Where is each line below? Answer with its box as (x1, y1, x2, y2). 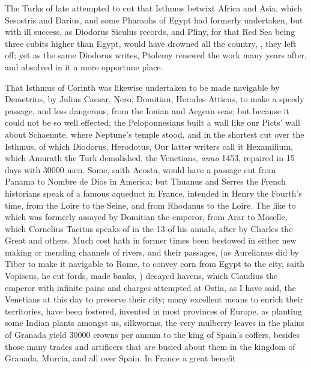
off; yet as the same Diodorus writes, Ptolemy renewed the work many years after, (5, 49, 307, 61)
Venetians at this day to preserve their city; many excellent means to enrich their (5, 293, 304, 305)
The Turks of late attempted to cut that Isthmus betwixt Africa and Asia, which (5, 2, 303, 14)
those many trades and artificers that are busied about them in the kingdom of (5, 340, 295, 352)
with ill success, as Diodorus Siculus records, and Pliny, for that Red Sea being (5, 25, 295, 38)
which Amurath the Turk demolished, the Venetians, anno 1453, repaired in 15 (5, 152, 295, 164)
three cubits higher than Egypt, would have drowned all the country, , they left (5, 37, 297, 49)
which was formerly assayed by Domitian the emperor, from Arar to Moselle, (5, 210, 288, 223)
